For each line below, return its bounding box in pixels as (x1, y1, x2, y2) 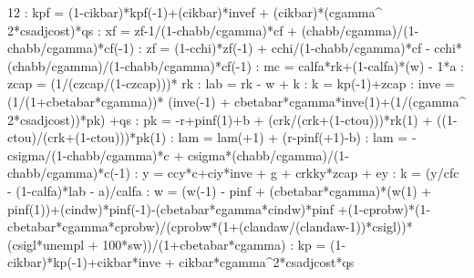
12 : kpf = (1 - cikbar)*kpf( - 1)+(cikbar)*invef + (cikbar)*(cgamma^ (7, 3, 383, 21)
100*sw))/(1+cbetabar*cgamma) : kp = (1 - (102, 234, 346, 253)
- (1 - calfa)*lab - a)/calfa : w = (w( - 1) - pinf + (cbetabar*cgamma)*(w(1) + (7, 180, 432, 200)
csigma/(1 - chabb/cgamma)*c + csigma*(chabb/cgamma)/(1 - (7, 145, 350, 164)
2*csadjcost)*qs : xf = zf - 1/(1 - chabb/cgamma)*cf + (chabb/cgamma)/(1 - (7, 20, 419, 39)
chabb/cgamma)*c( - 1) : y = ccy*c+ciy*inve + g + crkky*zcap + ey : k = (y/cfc (7, 163, 459, 182)
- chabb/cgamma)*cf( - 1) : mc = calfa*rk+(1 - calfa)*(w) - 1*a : (120, 56, 464, 75)
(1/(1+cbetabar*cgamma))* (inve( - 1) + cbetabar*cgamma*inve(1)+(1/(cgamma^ (7, 91, 467, 110)
